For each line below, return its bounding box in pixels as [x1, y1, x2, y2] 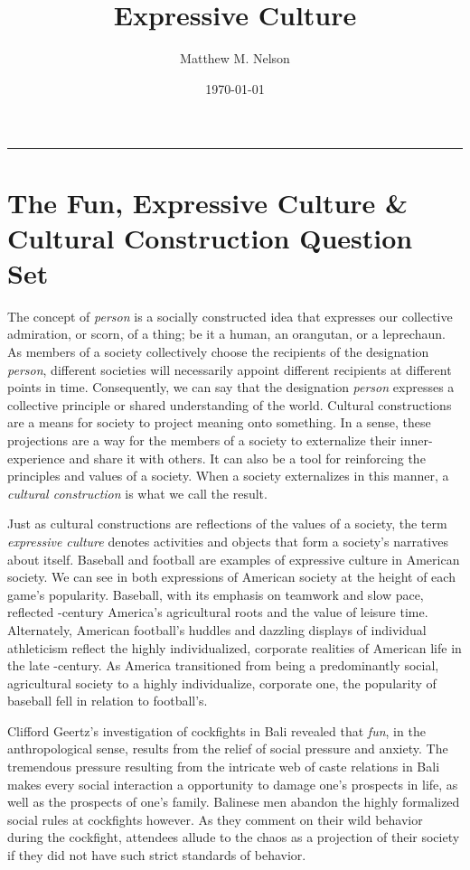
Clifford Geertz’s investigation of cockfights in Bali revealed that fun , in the [7, 721, 426, 740]
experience [7, 448, 65, 467]
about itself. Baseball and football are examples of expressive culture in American [7, 549, 460, 568]
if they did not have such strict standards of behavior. [7, 846, 306, 865]
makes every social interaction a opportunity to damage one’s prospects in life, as [7, 774, 458, 793]
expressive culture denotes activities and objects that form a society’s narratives [7, 531, 448, 550]
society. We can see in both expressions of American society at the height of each [7, 567, 456, 586]
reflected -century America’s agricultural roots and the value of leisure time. [7, 603, 428, 622]
